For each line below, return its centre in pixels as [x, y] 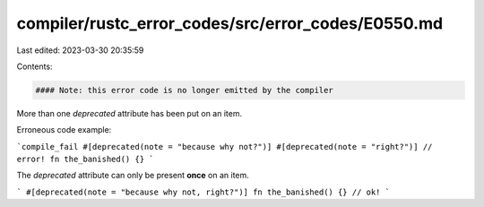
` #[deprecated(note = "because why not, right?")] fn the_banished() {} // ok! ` [203, 192]
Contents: [35, 66]
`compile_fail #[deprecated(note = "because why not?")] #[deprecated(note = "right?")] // [225, 147]
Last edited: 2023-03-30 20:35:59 [80, 50]
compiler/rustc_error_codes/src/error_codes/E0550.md [230, 23]
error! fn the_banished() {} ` [85, 160]
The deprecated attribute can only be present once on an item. [133, 176]
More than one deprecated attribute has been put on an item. [129, 113]
